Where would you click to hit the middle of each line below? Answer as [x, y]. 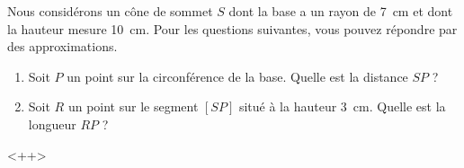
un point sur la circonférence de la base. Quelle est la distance [237, 76]
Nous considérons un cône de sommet [110, 11]
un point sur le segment [133, 106]
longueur [52, 124]
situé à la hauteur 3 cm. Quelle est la [342, 106]
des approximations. [62, 46]
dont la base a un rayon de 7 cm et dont [341, 11]
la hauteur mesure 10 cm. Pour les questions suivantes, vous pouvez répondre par [232, 28]
